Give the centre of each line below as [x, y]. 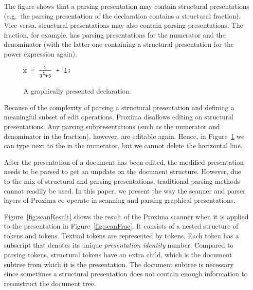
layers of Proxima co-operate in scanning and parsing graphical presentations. [120, 200]
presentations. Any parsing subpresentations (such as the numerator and [112, 126]
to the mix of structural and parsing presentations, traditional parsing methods [122, 181]
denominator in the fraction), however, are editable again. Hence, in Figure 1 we [124, 136]
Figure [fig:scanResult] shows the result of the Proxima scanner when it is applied [126, 216]
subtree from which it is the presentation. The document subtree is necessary [119, 264]
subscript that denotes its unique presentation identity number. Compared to [119, 245]
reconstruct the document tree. [50, 283]
